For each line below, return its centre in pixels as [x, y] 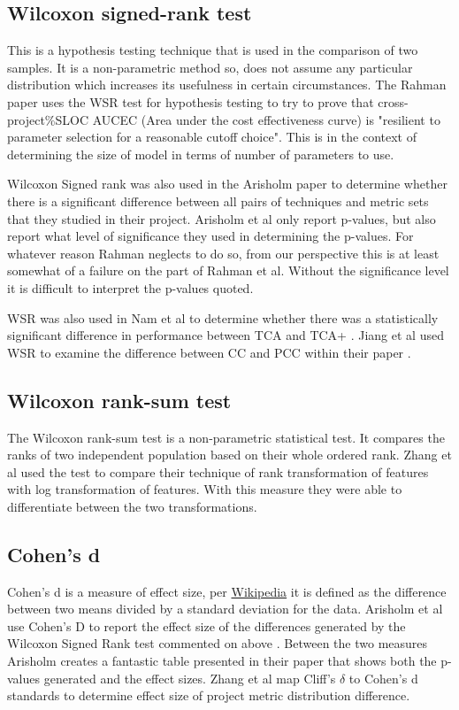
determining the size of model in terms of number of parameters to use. [201, 154]
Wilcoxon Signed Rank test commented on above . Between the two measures [218, 643]
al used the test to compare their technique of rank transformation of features [218, 471]
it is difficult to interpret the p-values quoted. [130, 287]
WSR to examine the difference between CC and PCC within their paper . [209, 352]
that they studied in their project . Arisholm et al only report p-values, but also [222, 218]
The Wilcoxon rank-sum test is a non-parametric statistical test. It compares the [226, 437]
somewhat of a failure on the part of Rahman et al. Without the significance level [228, 270]
